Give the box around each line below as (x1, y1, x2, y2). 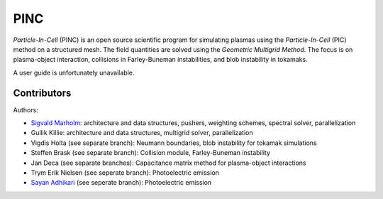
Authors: (13, 105, 38, 114)
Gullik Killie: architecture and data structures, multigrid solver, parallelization (30, 129, 253, 137)
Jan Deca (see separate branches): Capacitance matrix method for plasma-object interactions (30, 158, 306, 167)
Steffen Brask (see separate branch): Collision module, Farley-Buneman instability (30, 149, 271, 157)
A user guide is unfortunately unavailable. (13, 68, 135, 77)
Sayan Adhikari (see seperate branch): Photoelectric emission (30, 178, 212, 187)
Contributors (13, 87, 72, 99)
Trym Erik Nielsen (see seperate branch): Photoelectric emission (30, 168, 220, 177)
